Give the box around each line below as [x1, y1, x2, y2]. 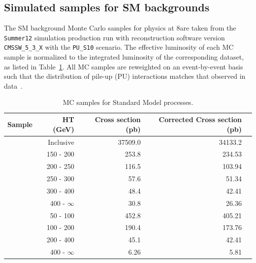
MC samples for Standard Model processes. [63, 97, 193, 107]
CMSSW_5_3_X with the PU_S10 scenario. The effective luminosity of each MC [4, 42, 234, 52]
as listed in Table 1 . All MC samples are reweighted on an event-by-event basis [4, 61, 243, 71]
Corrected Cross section [159, 114, 242, 125]
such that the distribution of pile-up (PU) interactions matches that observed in [4, 71, 246, 81]
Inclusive [48, 136, 74, 147]
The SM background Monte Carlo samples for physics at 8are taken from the [4, 23, 236, 33]
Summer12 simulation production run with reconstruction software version [4, 32, 225, 42]
